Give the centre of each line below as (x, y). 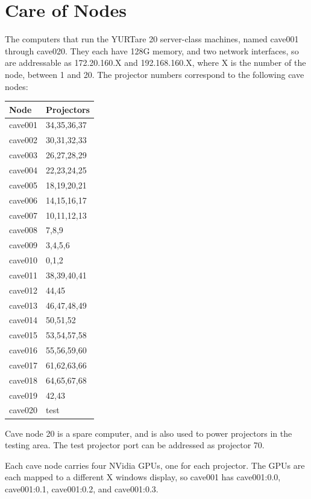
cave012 (24, 290)
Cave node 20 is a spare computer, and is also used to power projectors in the (149, 433)
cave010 (24, 260)
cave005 (24, 185)
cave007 (24, 215)
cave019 (24, 395)
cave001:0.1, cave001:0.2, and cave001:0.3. (82, 488)
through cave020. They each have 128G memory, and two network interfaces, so (152, 50)
